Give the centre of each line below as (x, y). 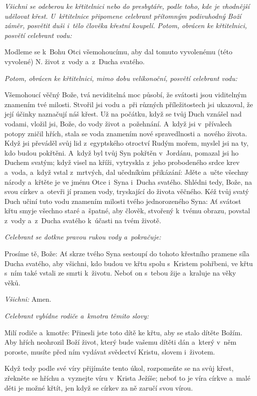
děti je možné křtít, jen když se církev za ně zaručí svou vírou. (99, 387)
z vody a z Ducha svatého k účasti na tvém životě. (83, 220)
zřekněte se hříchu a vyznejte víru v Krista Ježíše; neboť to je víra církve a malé (128, 378)
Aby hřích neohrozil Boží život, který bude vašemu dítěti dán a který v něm (121, 342)
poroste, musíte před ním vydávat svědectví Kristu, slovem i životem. (110, 351)
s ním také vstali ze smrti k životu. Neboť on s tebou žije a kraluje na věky (120, 273)
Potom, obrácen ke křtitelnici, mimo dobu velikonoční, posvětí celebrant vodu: (121, 78)
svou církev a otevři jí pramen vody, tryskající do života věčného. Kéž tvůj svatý (127, 191)
